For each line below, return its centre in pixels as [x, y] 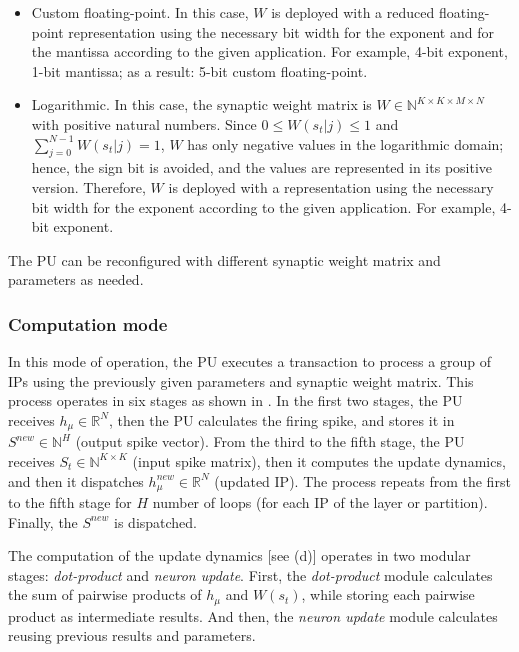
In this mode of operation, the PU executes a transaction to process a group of [249, 361]
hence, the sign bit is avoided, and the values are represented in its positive [262, 167]
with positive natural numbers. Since [144, 123]
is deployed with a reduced [353, 12]
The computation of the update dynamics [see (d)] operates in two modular [239, 555]
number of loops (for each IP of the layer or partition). [320, 502]
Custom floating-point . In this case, [140, 12]
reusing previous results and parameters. [132, 635]
